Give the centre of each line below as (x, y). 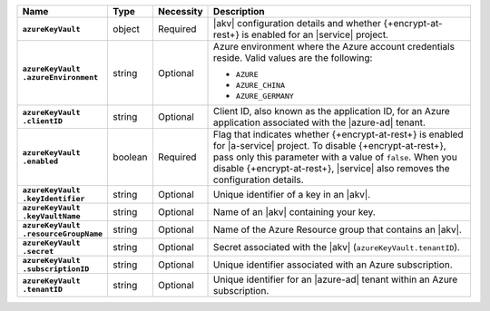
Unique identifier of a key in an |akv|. (292, 194)
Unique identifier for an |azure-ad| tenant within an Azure (336, 279)
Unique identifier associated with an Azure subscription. (333, 265)
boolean (130, 157)
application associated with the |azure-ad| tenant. (320, 122)
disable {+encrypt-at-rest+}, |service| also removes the (332, 168)
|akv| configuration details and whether (297, 23)
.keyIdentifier (54, 199)
